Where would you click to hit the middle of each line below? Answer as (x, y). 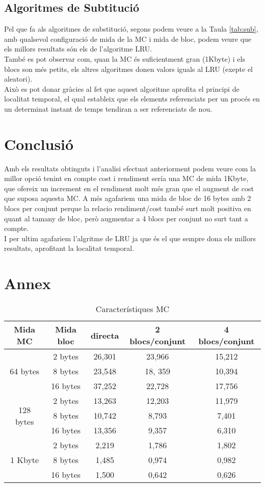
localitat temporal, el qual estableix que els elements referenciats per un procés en (132, 99)
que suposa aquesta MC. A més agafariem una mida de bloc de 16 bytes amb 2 (128, 198)
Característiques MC (132, 309)
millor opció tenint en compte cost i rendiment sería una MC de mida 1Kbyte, (126, 178)
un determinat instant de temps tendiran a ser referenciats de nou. (108, 108)
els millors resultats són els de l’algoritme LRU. (78, 49)
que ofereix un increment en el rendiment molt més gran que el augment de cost (129, 188)
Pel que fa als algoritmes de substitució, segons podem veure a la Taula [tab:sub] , (131, 29)
